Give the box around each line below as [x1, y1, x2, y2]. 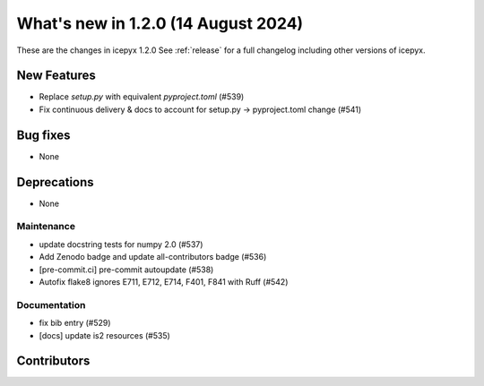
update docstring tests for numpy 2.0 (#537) [39, 238, 203, 250]
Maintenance [16, 220, 76, 233]
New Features [16, 68, 96, 83]
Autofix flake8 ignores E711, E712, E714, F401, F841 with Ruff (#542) [39, 276, 289, 287]
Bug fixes [16, 127, 71, 142]
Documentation [16, 298, 86, 311]
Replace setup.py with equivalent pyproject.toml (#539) [39, 91, 245, 102]
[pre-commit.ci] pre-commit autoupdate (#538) [39, 264, 214, 275]
